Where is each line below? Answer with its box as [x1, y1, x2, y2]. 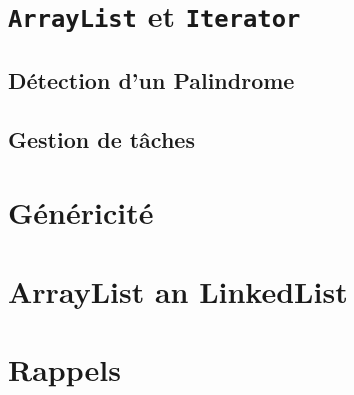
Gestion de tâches [8, 123, 195, 154]
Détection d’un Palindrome [8, 64, 295, 95]
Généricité [8, 192, 154, 233]
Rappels [8, 349, 121, 389]
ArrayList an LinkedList [8, 270, 348, 311]
